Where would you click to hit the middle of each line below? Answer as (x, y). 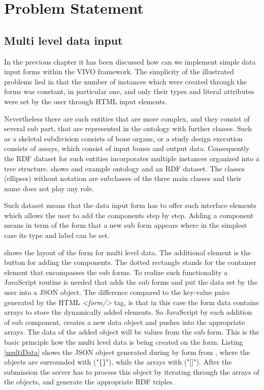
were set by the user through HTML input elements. (86, 101)
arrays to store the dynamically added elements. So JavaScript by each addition (128, 312)
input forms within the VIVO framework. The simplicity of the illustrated (119, 71)
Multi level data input (63, 40)
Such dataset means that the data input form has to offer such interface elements (130, 205)
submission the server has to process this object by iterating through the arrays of (132, 371)
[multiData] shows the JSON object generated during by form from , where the (127, 352)
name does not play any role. (49, 188)
